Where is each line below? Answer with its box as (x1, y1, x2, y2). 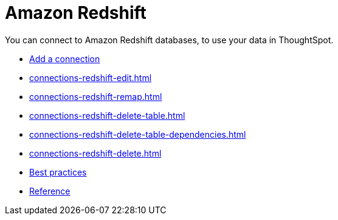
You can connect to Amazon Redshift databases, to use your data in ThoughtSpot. (5, 34, 334, 45)
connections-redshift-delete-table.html (29, 110, 185, 121)
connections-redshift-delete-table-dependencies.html (29, 129, 246, 140)
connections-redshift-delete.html (29, 147, 162, 158)
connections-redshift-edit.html (29, 72, 152, 83)
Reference (29, 185, 71, 196)
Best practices (29, 166, 87, 177)
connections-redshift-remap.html (29, 91, 162, 102)
